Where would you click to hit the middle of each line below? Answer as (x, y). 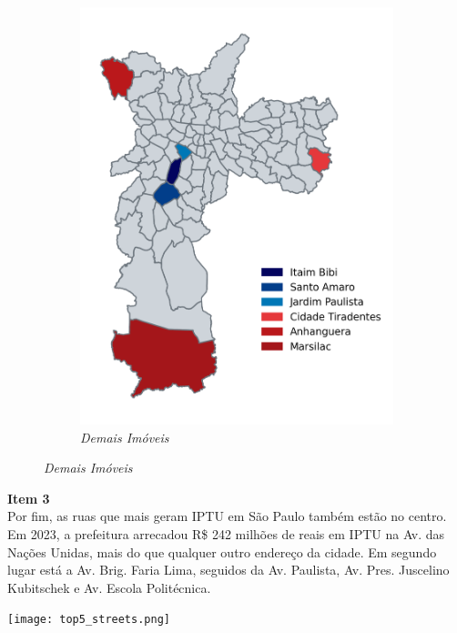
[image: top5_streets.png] (89, 620)
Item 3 (29, 498)
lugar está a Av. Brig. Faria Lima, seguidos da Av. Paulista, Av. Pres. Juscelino (228, 570)
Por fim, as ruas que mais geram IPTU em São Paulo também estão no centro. (227, 516)
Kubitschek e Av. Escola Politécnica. (109, 587)
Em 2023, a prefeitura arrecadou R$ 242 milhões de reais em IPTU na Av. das (226, 534)
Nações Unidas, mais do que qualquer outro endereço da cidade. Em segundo (222, 551)
